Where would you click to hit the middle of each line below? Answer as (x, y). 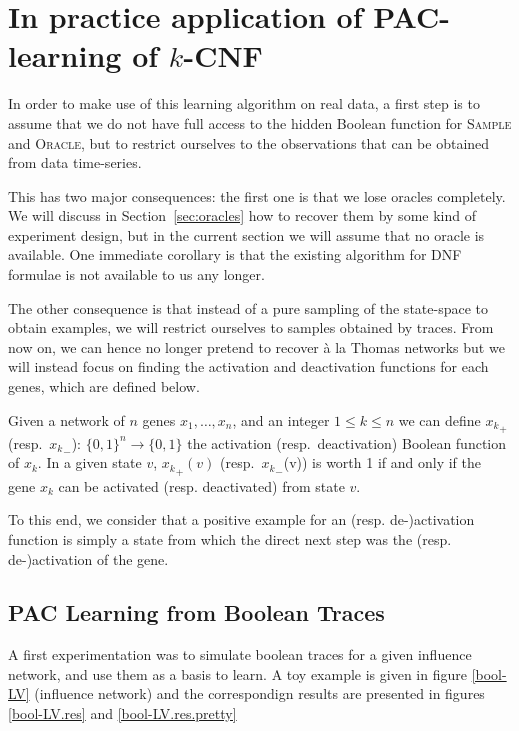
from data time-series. (75, 162)
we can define (439, 419)
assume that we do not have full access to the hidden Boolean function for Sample (260, 122)
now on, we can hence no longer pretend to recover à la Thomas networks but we (256, 346)
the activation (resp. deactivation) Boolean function (347, 442)
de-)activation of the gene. (88, 558)
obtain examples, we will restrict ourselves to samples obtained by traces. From (251, 327)
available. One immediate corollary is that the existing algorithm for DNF (235, 254)
